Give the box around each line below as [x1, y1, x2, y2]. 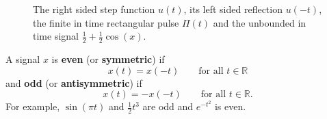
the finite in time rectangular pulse [33, 15, 179, 29]
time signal [33, 29, 79, 43]
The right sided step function [33, 2, 155, 16]
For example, [5, 99, 60, 114]
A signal [5, 52, 40, 66]
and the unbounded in [213, 15, 306, 29]
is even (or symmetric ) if [51, 52, 165, 66]
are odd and [142, 99, 194, 114]
